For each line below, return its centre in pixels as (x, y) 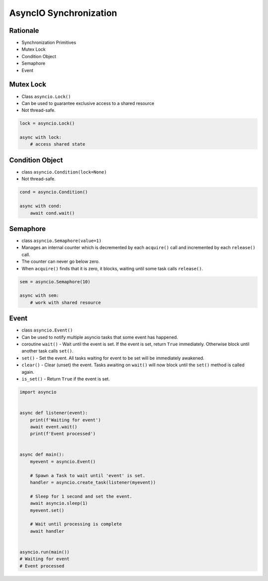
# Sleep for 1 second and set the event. (81, 496)
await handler (47, 531)
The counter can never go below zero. (61, 261)
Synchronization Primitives (49, 43)
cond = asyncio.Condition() (54, 192)
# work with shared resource (66, 302)
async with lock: (41, 137)
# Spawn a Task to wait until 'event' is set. (88, 475)
